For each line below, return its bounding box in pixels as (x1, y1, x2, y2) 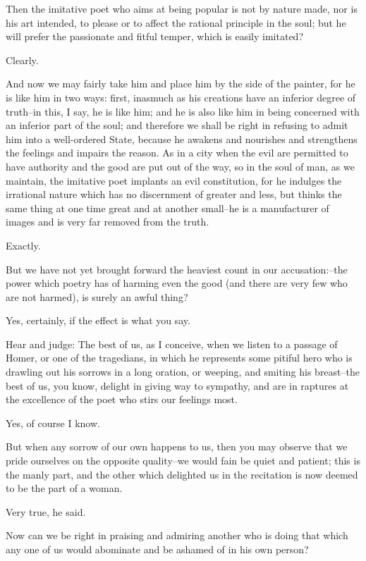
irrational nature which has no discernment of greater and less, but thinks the (6, 187, 342, 202)
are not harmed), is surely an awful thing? (6, 289, 188, 304)
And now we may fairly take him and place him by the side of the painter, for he (6, 76, 355, 91)
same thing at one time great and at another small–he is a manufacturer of (6, 200, 329, 215)
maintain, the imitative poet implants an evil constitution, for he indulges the (6, 173, 342, 187)
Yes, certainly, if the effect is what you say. (6, 313, 190, 328)
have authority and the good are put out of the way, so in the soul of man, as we (6, 159, 355, 173)
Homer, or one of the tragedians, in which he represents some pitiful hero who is (6, 350, 353, 365)
